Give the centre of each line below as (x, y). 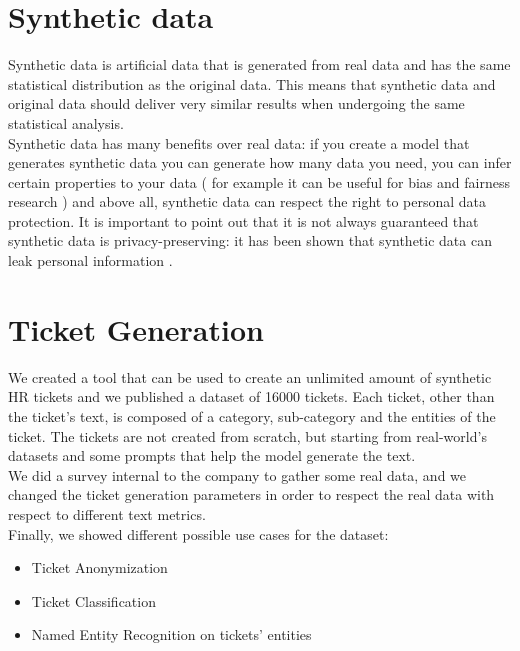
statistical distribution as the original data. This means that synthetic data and (252, 83)
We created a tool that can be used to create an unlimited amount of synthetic (250, 376)
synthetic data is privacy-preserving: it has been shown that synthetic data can (250, 240)
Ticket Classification (93, 600)
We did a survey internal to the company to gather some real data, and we (237, 474)
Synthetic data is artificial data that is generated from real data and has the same (259, 64)
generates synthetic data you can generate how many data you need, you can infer (260, 162)
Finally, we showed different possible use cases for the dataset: (198, 533)
